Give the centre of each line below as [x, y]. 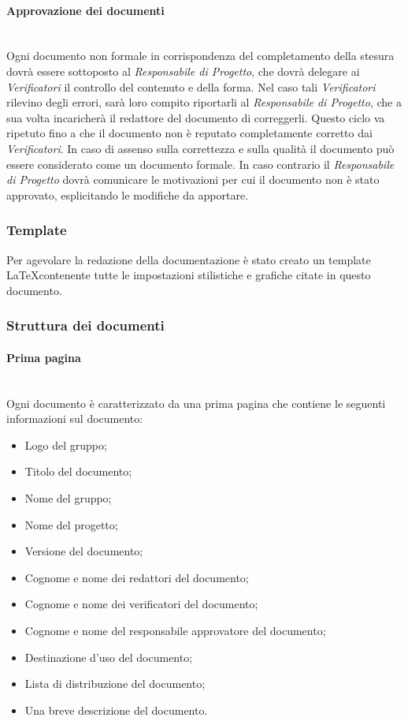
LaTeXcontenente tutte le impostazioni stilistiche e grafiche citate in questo [189, 275]
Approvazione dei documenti [85, 10]
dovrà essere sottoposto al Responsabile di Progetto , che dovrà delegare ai [183, 71]
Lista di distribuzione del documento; [115, 684]
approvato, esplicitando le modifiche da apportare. [128, 194]
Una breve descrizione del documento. [116, 710]
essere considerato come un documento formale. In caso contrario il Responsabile [200, 164]
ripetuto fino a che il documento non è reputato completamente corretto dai [189, 133]
